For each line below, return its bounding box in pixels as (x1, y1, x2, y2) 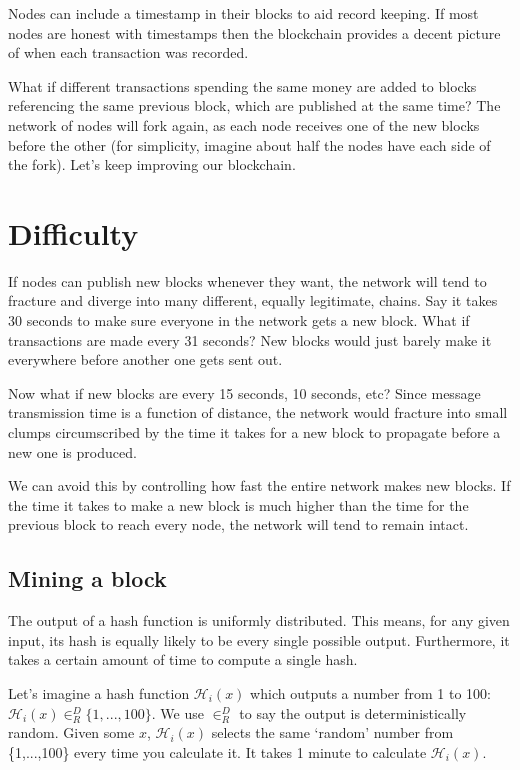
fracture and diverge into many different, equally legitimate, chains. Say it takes (8, 290, 498, 311)
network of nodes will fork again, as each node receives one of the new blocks (8, 114, 480, 135)
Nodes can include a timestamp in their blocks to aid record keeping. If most (8, 3, 479, 23)
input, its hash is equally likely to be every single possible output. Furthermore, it (8, 629, 510, 650)
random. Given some (8, 722, 135, 743)
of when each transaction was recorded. (8, 42, 249, 63)
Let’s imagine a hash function (8, 682, 190, 703)
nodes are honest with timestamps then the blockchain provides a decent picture (8, 22, 501, 43)
